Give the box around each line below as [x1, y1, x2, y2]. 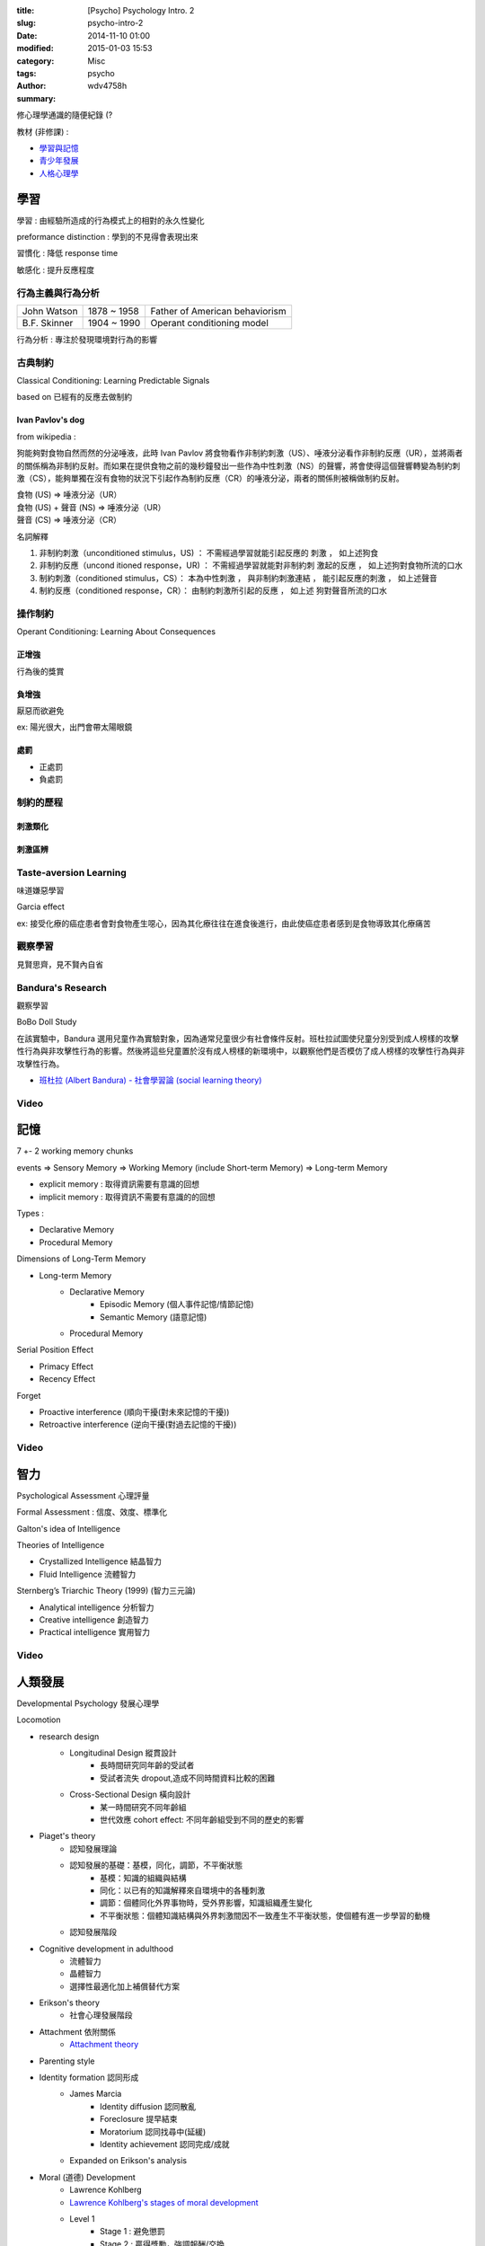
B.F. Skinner [22, 316, 74, 329]
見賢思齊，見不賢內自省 [16, 959, 103, 969]
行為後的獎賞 [16, 666, 65, 676]
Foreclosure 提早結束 [100, 2114, 178, 2125]
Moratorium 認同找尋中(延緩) [100, 2126, 207, 2137]
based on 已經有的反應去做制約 [16, 392, 133, 402]
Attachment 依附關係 [39, 2026, 116, 2037]
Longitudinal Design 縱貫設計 [69, 1747, 177, 1758]
